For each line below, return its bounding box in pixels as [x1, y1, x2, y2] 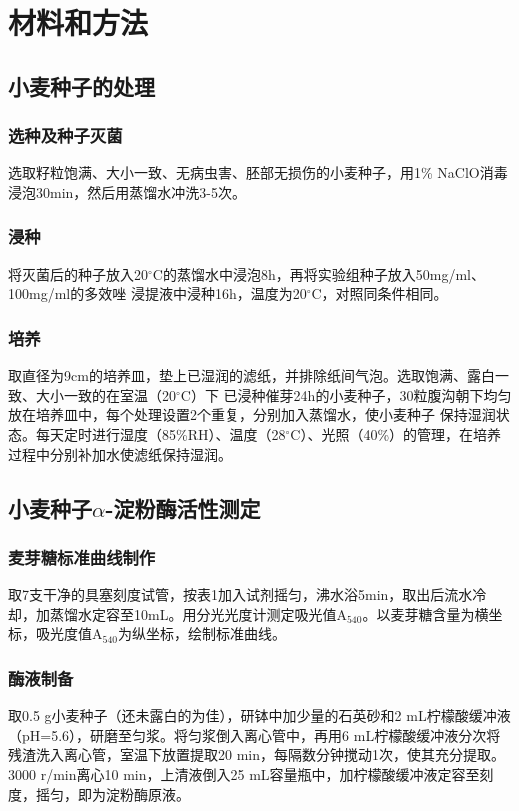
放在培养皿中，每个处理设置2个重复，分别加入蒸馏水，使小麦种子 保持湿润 [8, 404, 496, 425]
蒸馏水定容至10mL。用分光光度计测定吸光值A [49, 603, 347, 624]
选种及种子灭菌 [8, 123, 123, 148]
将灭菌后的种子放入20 [8, 263, 148, 284]
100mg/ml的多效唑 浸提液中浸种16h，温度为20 [8, 283, 307, 304]
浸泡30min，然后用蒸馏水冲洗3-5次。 [8, 181, 246, 202]
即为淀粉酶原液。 [77, 783, 190, 804]
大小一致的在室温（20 [35, 384, 176, 405]
